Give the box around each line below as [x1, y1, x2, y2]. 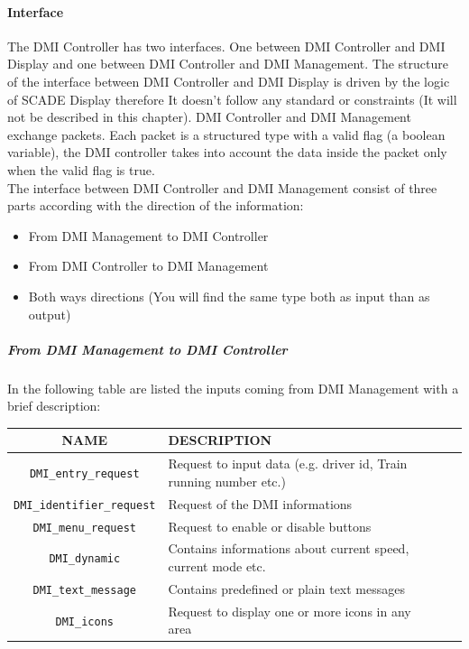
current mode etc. [168, 557, 266, 576]
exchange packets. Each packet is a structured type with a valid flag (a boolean [7, 125, 446, 144]
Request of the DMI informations [168, 494, 353, 513]
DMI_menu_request [32, 521, 137, 534]
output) [28, 304, 71, 323]
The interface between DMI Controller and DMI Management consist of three [7, 178, 437, 197]
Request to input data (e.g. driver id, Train [168, 454, 408, 473]
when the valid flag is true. [7, 160, 155, 179]
